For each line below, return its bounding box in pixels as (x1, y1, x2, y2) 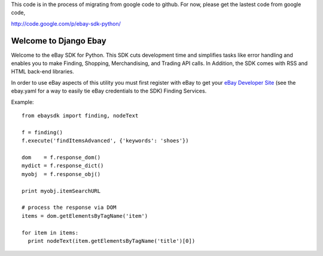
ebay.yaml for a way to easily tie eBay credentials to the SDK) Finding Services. (11, 87, 207, 95)
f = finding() (22, 129, 63, 135)
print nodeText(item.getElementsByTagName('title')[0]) (28, 238, 196, 244)
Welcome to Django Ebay (11, 36, 107, 46)
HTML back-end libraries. (11, 68, 74, 75)
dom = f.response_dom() (22, 154, 101, 161)
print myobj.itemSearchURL (22, 187, 101, 194)
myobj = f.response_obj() (22, 171, 101, 177)
